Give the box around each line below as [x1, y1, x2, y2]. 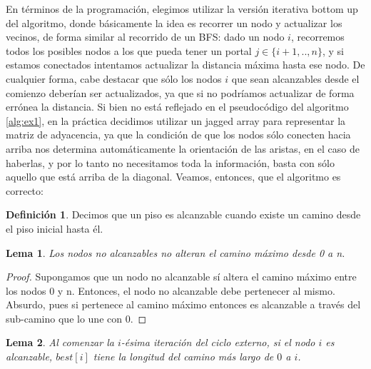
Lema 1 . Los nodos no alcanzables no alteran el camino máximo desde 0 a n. [6, 245, 345, 260]
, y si [322, 43, 344, 58]
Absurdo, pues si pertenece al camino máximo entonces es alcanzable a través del [6, 297, 361, 312]
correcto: [6, 183, 44, 198]
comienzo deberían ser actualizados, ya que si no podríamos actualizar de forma [6, 85, 355, 100]
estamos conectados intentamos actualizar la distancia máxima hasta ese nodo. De [6, 57, 365, 72]
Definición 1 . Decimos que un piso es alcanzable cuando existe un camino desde [6, 207, 361, 222]
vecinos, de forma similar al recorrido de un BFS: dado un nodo [6, 29, 285, 44]
